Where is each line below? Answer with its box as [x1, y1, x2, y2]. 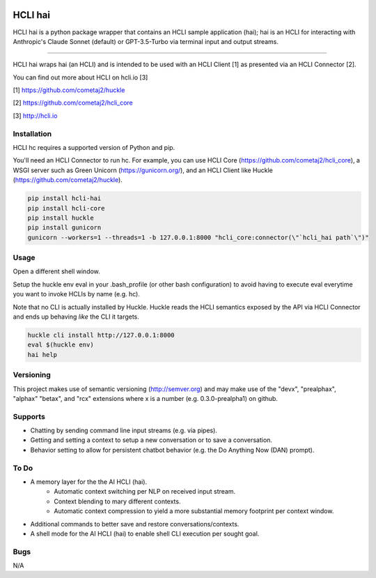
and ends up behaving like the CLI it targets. [13, 312, 139, 321]
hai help [27, 351, 58, 358]
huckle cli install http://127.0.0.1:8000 [27, 331, 175, 339]
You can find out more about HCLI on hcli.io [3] [13, 73, 148, 82]
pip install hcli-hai [27, 195, 102, 202]
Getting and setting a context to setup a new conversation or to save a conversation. [30, 436, 273, 444]
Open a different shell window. [13, 267, 100, 275]
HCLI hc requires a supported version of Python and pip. [13, 144, 175, 151]
